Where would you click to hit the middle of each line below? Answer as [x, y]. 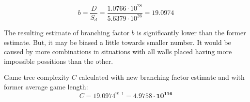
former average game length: [46, 86]
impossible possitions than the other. [59, 61]
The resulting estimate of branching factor [67, 33]
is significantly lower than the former [191, 33]
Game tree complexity [37, 77]
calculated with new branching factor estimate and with [162, 77]
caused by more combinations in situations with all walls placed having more [118, 51]
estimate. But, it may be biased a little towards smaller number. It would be [117, 42]
